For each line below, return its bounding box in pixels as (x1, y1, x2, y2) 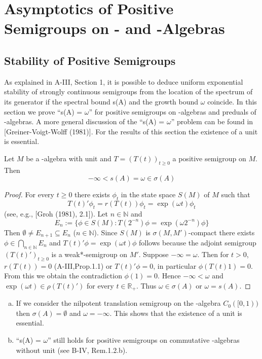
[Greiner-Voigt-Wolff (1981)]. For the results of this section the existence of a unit (4, 126, 258, 136)
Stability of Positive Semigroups (4, 52, 176, 68)
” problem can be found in (171, 116, 253, 127)
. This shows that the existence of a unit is (109, 307, 242, 318)
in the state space (121, 189, 176, 200)
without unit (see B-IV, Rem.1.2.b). (16, 344, 128, 355)
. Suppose (138, 248, 169, 259)
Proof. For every (4, 189, 54, 200)
